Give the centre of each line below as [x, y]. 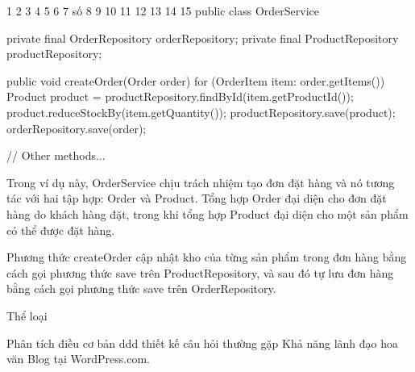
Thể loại [27, 315]
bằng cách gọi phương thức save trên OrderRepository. [141, 288]
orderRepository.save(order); [77, 128]
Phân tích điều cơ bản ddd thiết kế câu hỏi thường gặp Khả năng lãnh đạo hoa [202, 343]
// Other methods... [56, 155]
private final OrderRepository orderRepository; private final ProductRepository [203, 38]
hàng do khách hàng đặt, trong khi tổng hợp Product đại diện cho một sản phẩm [207, 213]
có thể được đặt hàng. [61, 230]
